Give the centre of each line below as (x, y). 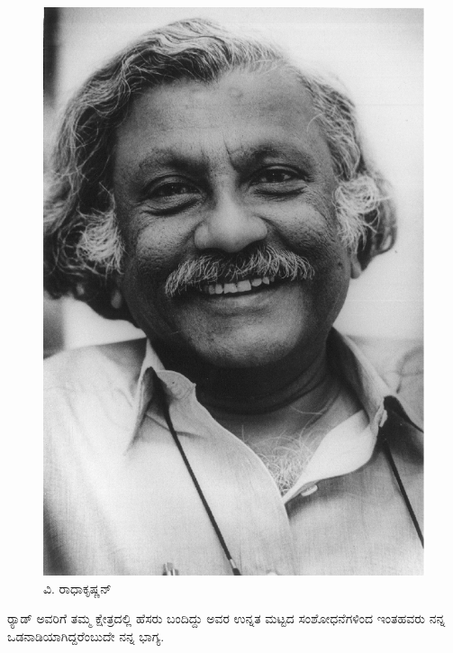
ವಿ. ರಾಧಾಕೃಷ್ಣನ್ (77, 588)
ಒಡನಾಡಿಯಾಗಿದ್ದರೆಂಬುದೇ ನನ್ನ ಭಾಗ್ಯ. (86, 636)
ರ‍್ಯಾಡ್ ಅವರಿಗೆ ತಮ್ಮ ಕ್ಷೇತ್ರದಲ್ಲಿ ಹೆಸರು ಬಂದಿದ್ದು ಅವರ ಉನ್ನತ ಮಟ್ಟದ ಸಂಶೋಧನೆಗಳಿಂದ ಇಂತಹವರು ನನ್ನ (226, 618)
